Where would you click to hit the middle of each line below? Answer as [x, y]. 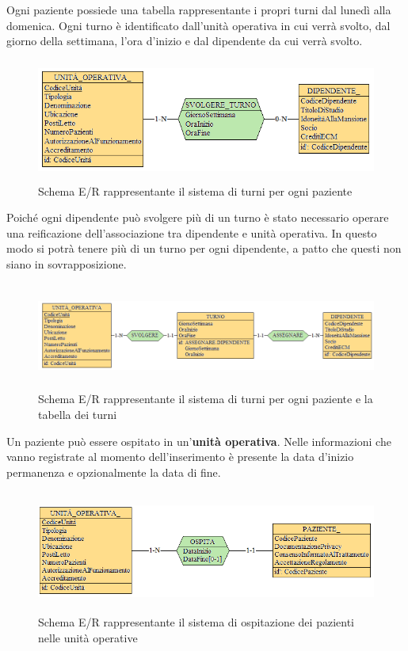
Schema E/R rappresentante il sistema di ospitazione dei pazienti [196, 622]
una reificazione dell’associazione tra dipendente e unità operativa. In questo [192, 232]
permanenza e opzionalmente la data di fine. [114, 472]
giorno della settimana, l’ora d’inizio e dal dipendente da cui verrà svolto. [185, 41]
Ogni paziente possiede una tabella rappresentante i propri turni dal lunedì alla [199, 10]
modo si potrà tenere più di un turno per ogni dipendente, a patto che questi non [204, 248]
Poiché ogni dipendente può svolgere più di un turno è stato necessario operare [198, 217]
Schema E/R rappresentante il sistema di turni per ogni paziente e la [206, 399]
